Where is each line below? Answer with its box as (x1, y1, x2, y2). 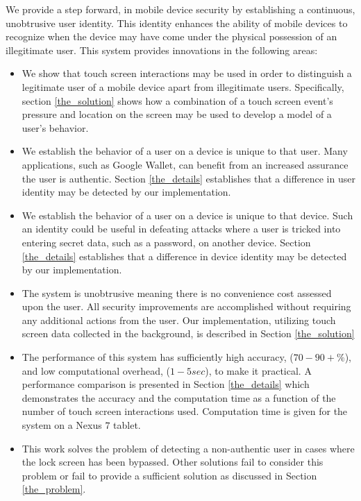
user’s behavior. (22, 120, 89, 135)
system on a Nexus (22, 418, 102, 432)
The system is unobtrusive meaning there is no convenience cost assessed (22, 285, 332, 300)
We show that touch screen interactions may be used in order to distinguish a (22, 66, 352, 80)
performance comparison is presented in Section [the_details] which (22, 377, 310, 391)
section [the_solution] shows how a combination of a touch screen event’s (22, 93, 333, 108)
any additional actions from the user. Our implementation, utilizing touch (22, 312, 336, 327)
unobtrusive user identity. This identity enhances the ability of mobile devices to (6, 15, 348, 30)
